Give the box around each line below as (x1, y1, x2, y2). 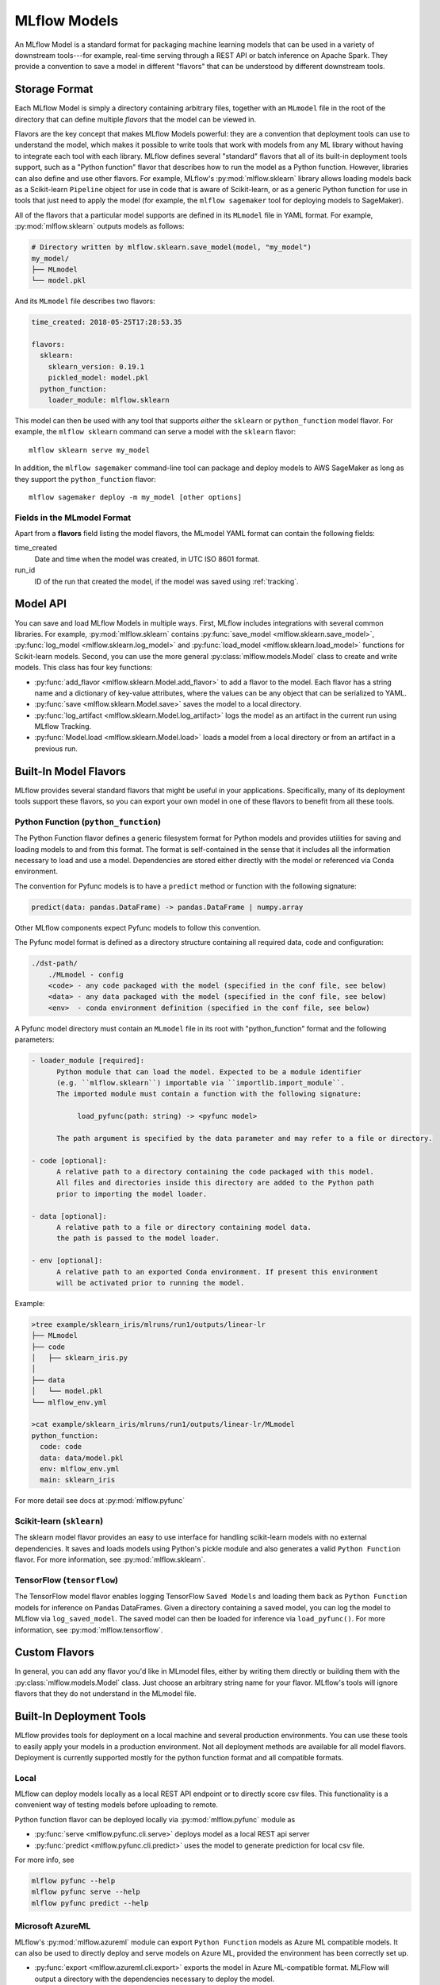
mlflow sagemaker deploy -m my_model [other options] (29, 492, 242, 502)
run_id (14, 565, 36, 575)
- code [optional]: (31, 1156, 107, 1165)
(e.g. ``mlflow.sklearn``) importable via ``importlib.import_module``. (56, 1078, 345, 1087)
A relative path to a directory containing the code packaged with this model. (56, 1167, 374, 1177)
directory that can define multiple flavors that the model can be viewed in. (14, 114, 257, 124)
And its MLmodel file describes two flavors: (14, 296, 155, 306)
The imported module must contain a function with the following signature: (56, 1089, 362, 1099)
